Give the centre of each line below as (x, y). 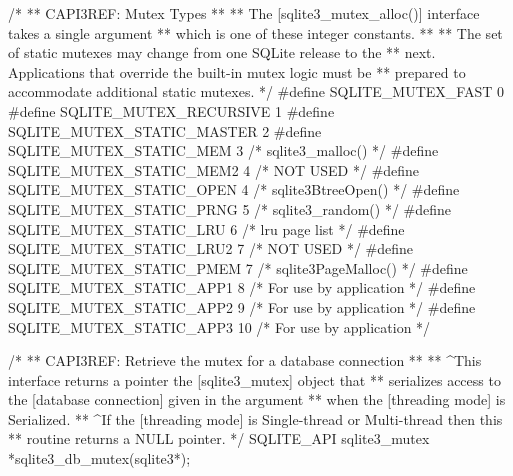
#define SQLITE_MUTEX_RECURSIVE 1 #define (171, 110)
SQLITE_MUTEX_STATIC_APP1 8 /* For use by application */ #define (242, 287)
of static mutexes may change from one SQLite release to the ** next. (222, 52)
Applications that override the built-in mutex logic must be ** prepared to (237, 71)
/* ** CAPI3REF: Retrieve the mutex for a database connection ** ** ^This (245, 360)
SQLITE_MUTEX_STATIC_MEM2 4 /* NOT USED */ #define (214, 169)
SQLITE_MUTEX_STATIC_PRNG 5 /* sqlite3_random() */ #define (229, 208)
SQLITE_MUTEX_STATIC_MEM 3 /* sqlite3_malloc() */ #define (223, 150)
